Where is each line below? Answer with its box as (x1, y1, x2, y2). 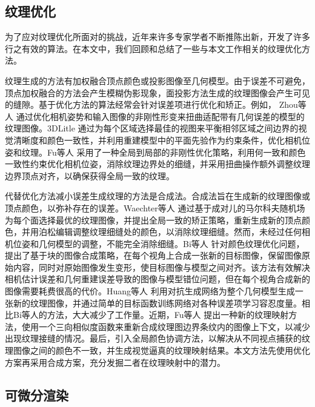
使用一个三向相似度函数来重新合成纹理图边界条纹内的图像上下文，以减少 (21, 320, 310, 333)
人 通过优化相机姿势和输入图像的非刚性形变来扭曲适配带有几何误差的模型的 (5, 110, 305, 122)
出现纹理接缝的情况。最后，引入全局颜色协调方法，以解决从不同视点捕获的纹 (5, 332, 310, 345)
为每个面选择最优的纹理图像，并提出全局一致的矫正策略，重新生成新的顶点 (5, 213, 302, 226)
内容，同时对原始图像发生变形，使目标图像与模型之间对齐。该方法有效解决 (13, 260, 310, 273)
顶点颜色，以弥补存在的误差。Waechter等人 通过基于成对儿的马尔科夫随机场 (5, 201, 305, 214)
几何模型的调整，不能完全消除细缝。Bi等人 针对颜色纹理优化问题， (38, 237, 305, 250)
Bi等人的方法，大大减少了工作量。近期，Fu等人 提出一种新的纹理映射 (13, 308, 289, 321)
